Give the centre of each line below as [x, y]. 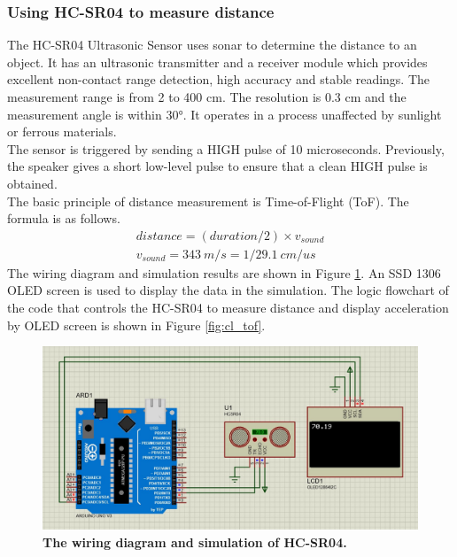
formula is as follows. [64, 218]
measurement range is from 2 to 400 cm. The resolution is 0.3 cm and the [207, 97]
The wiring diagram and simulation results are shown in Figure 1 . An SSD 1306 [224, 272]
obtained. [32, 183]
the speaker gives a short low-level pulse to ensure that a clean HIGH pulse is [217, 166]
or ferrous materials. [62, 132]
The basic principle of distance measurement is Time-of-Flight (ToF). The [208, 201]
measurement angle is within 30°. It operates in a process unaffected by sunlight [225, 114]
